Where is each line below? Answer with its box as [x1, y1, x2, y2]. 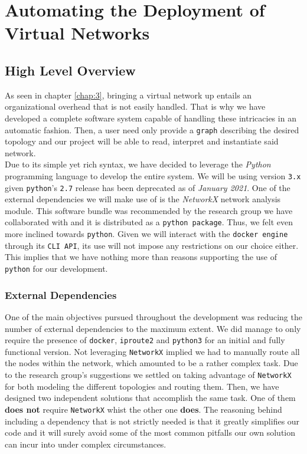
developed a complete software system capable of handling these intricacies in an [5, 111, 296, 124]
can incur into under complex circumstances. [5, 437, 166, 450]
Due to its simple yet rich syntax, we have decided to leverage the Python [5, 158, 271, 170]
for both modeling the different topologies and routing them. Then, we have [5, 380, 279, 392]
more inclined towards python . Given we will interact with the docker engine [5, 228, 288, 240]
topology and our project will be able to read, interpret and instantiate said [5, 135, 279, 147]
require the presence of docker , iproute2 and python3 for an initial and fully [5, 334, 285, 346]
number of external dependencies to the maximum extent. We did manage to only [5, 322, 301, 334]
